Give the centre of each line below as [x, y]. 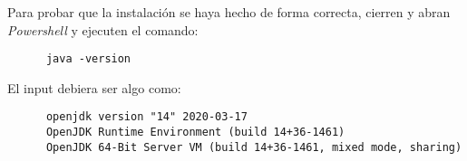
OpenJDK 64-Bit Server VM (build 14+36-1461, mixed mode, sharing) [254, 147]
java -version [88, 59]
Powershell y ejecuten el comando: [103, 29]
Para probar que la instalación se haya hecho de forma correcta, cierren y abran [229, 12]
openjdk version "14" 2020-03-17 [146, 117]
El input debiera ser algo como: [94, 87]
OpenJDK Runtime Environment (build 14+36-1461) [195, 133]
